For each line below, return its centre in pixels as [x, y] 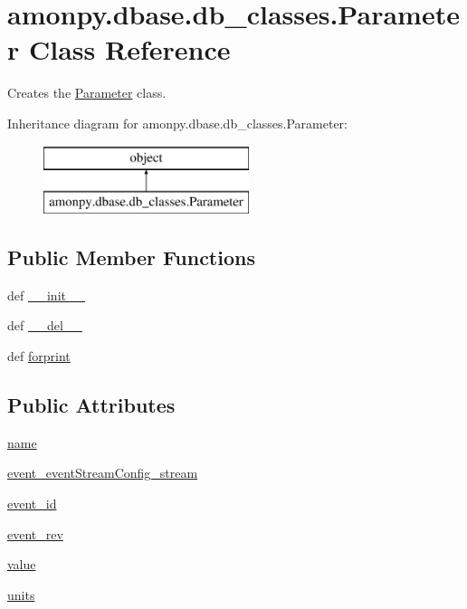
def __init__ [46, 295]
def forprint [39, 356]
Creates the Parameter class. [87, 93]
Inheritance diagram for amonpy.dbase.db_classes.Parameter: [177, 123]
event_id [32, 504]
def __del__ [45, 325]
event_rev [35, 533]
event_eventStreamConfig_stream [103, 473]
